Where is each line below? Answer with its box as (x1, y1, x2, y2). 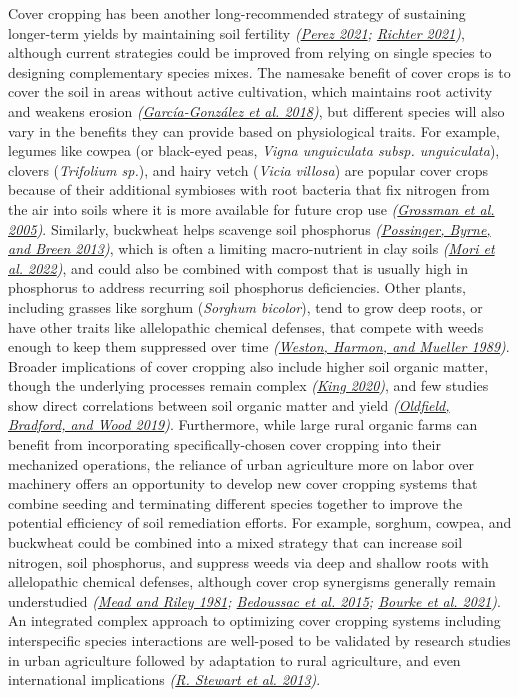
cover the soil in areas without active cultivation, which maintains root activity (8, 81, 493, 102)
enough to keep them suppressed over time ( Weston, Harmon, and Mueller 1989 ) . (8, 336, 510, 357)
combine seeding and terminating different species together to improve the (8, 492, 463, 513)
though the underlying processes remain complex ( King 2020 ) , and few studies (8, 375, 489, 396)
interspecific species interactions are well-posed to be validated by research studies (8, 630, 511, 650)
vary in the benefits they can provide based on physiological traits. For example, (8, 120, 500, 141)
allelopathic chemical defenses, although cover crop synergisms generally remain (8, 571, 496, 592)
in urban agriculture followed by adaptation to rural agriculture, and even (8, 649, 461, 670)
